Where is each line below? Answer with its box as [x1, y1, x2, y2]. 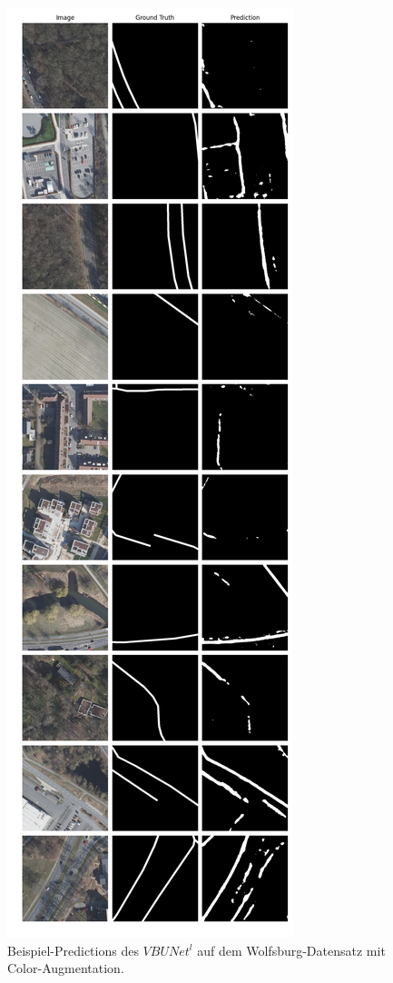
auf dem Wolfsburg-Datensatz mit [197, 940, 386, 959]
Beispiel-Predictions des [7, 940, 139, 959]
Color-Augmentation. [7, 958, 124, 978]
